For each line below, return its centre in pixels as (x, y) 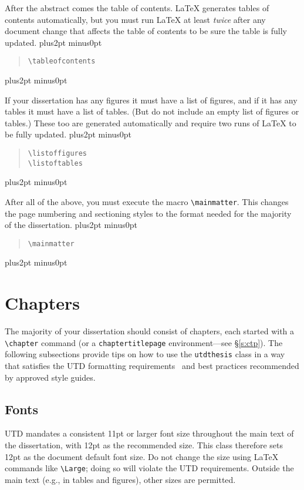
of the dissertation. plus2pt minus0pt (71, 225)
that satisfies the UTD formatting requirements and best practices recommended (152, 366)
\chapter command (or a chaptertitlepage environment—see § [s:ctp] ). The (144, 342)
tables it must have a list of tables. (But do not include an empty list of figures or (152, 111)
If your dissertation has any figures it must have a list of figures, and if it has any (151, 100)
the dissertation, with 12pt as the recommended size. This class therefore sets (144, 445)
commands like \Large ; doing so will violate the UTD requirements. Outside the (149, 468)
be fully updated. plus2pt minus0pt (68, 134)
